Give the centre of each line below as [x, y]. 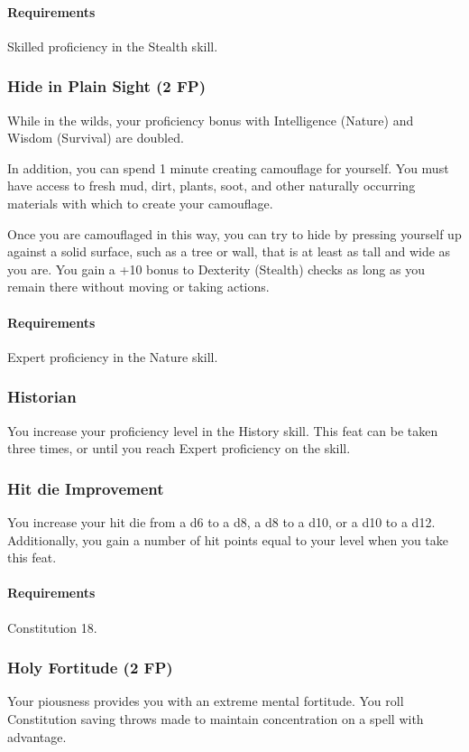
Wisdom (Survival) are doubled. [96, 138]
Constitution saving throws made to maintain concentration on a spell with [216, 718]
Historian [42, 397]
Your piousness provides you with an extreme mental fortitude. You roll [206, 701]
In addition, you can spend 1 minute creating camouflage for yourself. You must [228, 167]
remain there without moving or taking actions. [138, 287]
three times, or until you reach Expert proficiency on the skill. [179, 448]
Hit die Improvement [86, 488]
